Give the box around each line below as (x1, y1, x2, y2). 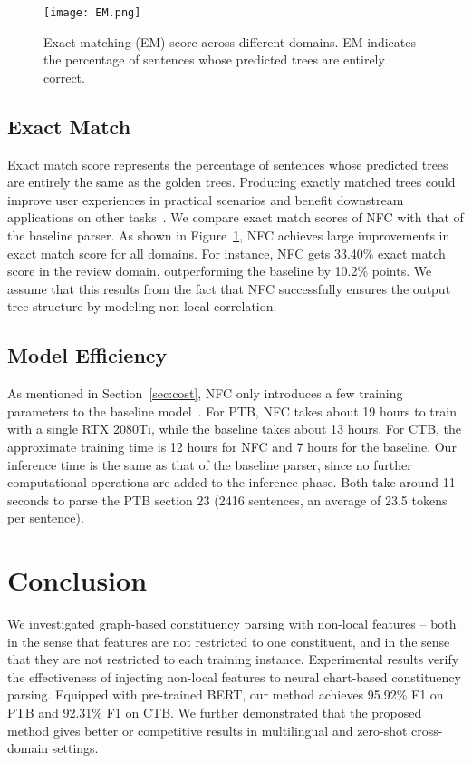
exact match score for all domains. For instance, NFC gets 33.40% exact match (7, 243, 446, 262)
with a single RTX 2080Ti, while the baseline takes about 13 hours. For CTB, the (7, 419, 462, 438)
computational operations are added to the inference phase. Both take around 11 (7, 473, 456, 492)
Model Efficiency (7, 341, 168, 369)
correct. (43, 67, 85, 86)
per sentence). (7, 508, 84, 527)
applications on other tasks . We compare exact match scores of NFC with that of (7, 208, 464, 227)
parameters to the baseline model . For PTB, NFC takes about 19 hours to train (7, 401, 457, 420)
